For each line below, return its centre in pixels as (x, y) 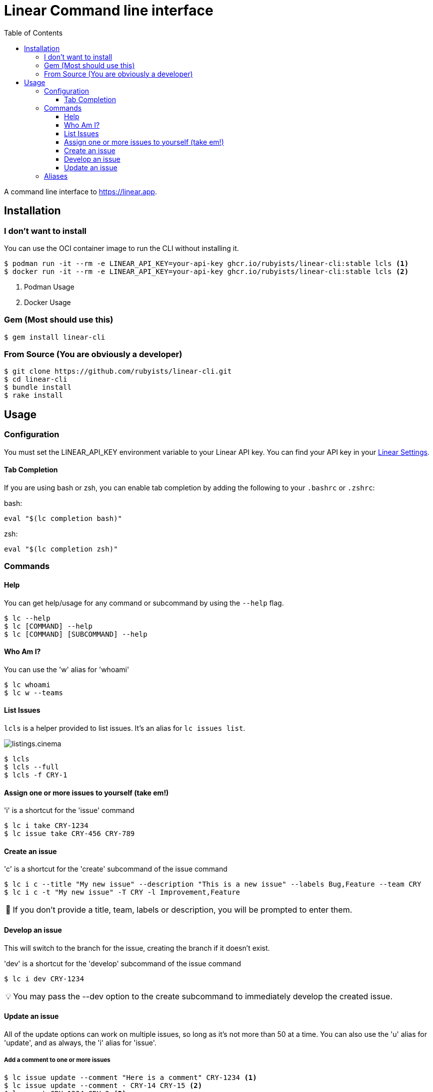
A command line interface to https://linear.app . (80, 191)
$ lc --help (27, 618)
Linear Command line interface (109, 11)
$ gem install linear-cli (55, 337)
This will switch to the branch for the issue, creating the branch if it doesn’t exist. (137, 948)
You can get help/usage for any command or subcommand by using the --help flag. (144, 603)
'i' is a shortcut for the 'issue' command (69, 810)
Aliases (56, 176)
